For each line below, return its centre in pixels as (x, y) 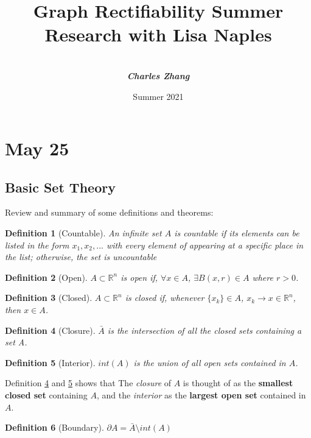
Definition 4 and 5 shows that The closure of (88, 383)
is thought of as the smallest (238, 383)
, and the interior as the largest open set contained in (201, 395)
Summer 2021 (158, 96)
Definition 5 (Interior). (50, 362)
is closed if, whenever (165, 298)
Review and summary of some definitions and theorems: (109, 212)
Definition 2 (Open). (46, 277)
